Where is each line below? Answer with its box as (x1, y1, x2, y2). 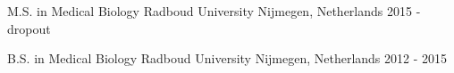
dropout (7, 19, 51, 37)
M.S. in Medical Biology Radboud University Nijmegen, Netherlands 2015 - (7, 2, 421, 20)
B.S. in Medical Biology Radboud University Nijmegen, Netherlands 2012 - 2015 (7, 49, 448, 68)
